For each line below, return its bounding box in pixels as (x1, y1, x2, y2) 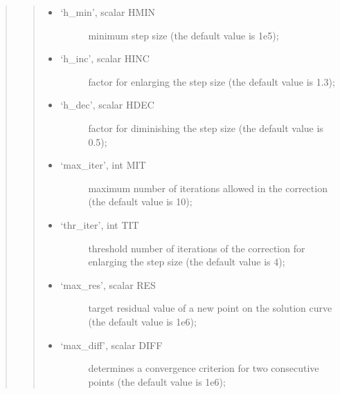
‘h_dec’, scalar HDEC (60, 97, 154, 112)
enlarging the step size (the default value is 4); (88, 254, 285, 269)
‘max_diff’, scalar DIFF (60, 337, 163, 352)
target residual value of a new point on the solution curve (88, 301, 332, 315)
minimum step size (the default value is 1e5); (88, 28, 279, 42)
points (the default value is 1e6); (88, 374, 226, 388)
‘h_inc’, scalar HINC (60, 51, 150, 66)
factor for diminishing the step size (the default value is (88, 120, 323, 135)
